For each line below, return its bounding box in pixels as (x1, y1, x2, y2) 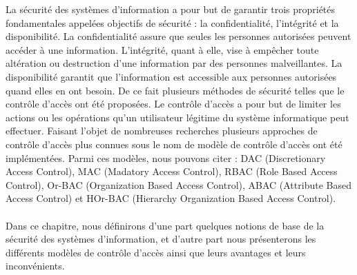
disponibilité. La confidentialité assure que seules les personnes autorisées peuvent (6, 29, 351, 43)
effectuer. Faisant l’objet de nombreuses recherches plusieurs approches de (6, 123, 318, 138)
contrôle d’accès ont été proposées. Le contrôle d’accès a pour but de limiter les (6, 96, 341, 111)
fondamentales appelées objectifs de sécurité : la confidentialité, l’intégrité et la (6, 15, 339, 30)
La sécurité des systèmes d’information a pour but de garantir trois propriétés (6, 2, 336, 16)
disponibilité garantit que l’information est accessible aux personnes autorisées (6, 69, 337, 83)
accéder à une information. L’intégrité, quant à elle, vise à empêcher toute (6, 42, 319, 57)
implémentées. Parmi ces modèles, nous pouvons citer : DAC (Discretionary (6, 150, 326, 165)
